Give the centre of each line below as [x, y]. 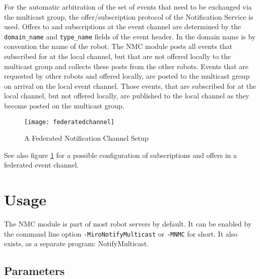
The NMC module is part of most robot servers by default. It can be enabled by [128, 224]
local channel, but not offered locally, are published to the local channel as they [127, 96]
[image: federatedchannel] [69, 122]
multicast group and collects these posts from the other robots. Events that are [126, 66]
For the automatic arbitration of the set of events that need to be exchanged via [128, 7]
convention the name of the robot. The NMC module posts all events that [118, 46]
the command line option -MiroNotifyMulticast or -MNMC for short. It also [121, 233]
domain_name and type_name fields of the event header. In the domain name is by [130, 36]
